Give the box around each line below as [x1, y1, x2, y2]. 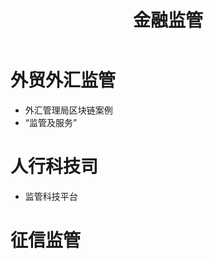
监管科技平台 [24, 190, 78, 202]
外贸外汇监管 [10, 69, 117, 92]
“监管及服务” [24, 116, 78, 128]
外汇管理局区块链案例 [24, 104, 113, 116]
